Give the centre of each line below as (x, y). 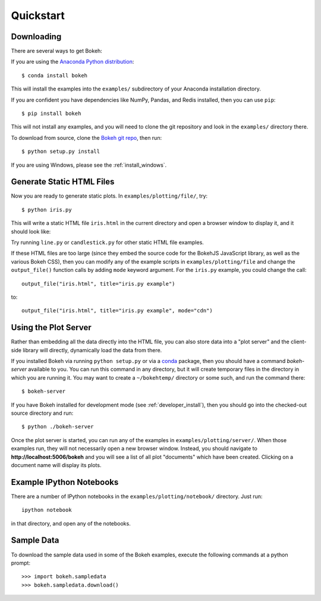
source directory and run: (42, 413)
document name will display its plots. (56, 465)
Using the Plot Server (51, 328)
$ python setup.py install (61, 151)
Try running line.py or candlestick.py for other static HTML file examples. (108, 242)
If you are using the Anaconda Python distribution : (73, 62)
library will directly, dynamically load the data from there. (92, 350)
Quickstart (38, 15)
